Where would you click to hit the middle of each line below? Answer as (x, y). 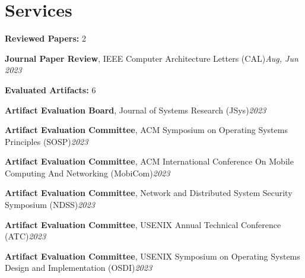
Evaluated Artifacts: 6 (50, 89)
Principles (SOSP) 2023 (47, 141)
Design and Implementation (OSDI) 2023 (79, 268)
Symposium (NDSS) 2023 (50, 205)
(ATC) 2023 (26, 236)
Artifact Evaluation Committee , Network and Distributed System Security (149, 193)
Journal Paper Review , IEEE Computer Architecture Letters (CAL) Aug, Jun (152, 58)
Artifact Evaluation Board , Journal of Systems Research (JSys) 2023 (136, 110)
